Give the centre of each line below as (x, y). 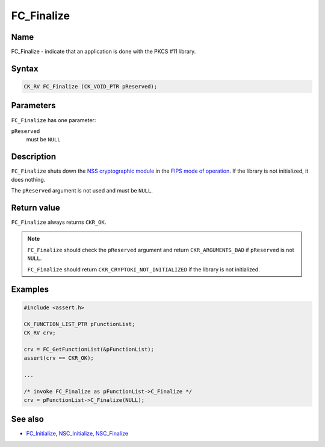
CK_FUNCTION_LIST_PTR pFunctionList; (79, 324)
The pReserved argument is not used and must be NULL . (82, 191)
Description (34, 157)
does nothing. (28, 179)
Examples (30, 290)
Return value (36, 208)
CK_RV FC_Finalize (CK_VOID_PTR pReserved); (91, 87)
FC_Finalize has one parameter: (54, 120)
